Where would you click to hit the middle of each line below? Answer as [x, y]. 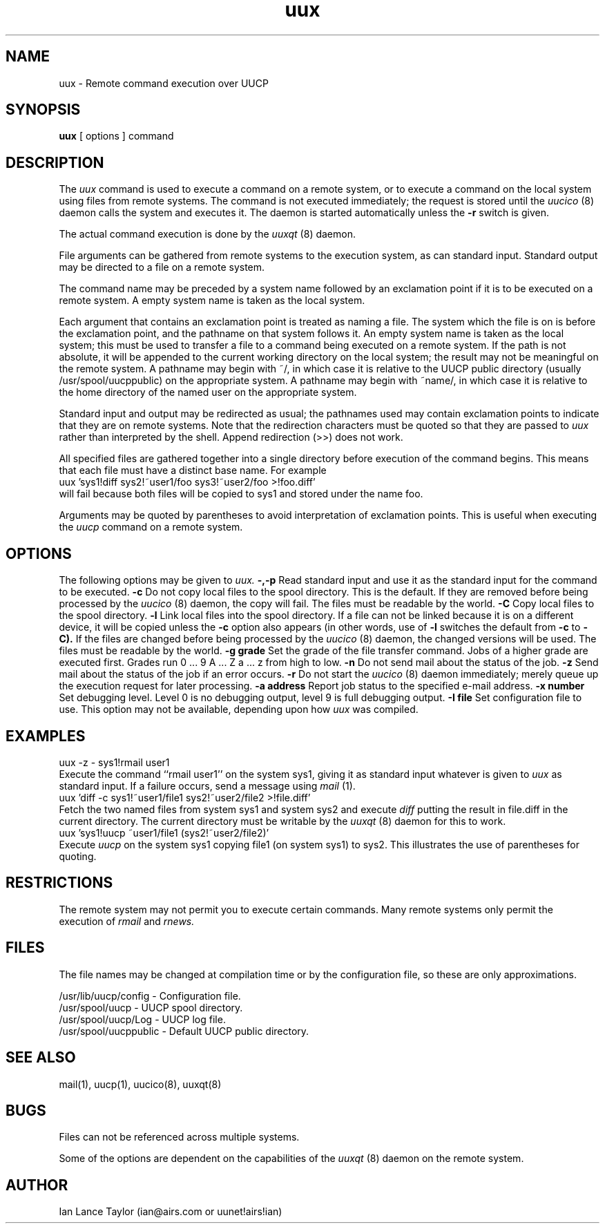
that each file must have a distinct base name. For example [193, 470]
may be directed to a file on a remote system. [162, 267]
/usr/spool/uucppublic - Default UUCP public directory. [184, 1031]
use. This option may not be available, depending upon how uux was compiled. [239, 709]
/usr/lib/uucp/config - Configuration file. [150, 995]
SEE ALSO [41, 1058]
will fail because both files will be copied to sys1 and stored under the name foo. [241, 494]
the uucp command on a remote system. [151, 527]
